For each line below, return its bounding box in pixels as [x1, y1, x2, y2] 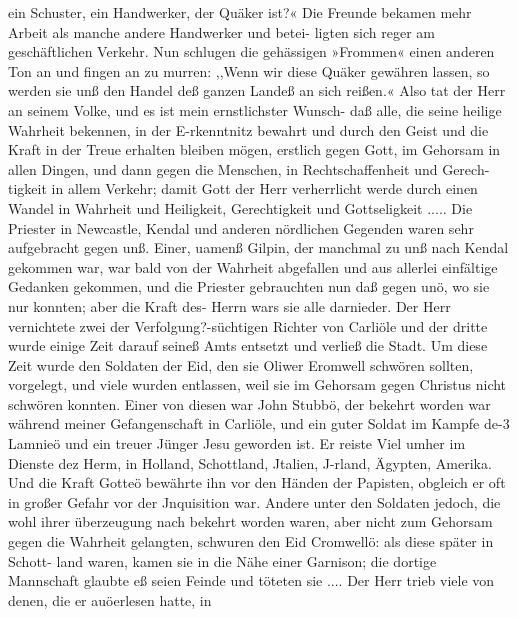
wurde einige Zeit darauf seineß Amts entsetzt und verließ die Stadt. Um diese [8, 335, 488, 356]
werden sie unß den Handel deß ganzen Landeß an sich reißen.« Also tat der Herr [8, 80, 506, 101]
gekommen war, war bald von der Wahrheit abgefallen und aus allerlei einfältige [8, 256, 498, 277]
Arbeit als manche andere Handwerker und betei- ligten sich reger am [8, 21, 435, 42]
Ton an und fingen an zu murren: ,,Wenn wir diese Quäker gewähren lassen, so [8, 60, 490, 81]
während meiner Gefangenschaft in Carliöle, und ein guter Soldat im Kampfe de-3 [8, 413, 510, 434]
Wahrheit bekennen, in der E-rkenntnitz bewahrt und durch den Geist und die [8, 119, 489, 140]
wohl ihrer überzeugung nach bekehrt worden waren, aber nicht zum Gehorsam [8, 511, 493, 532]
